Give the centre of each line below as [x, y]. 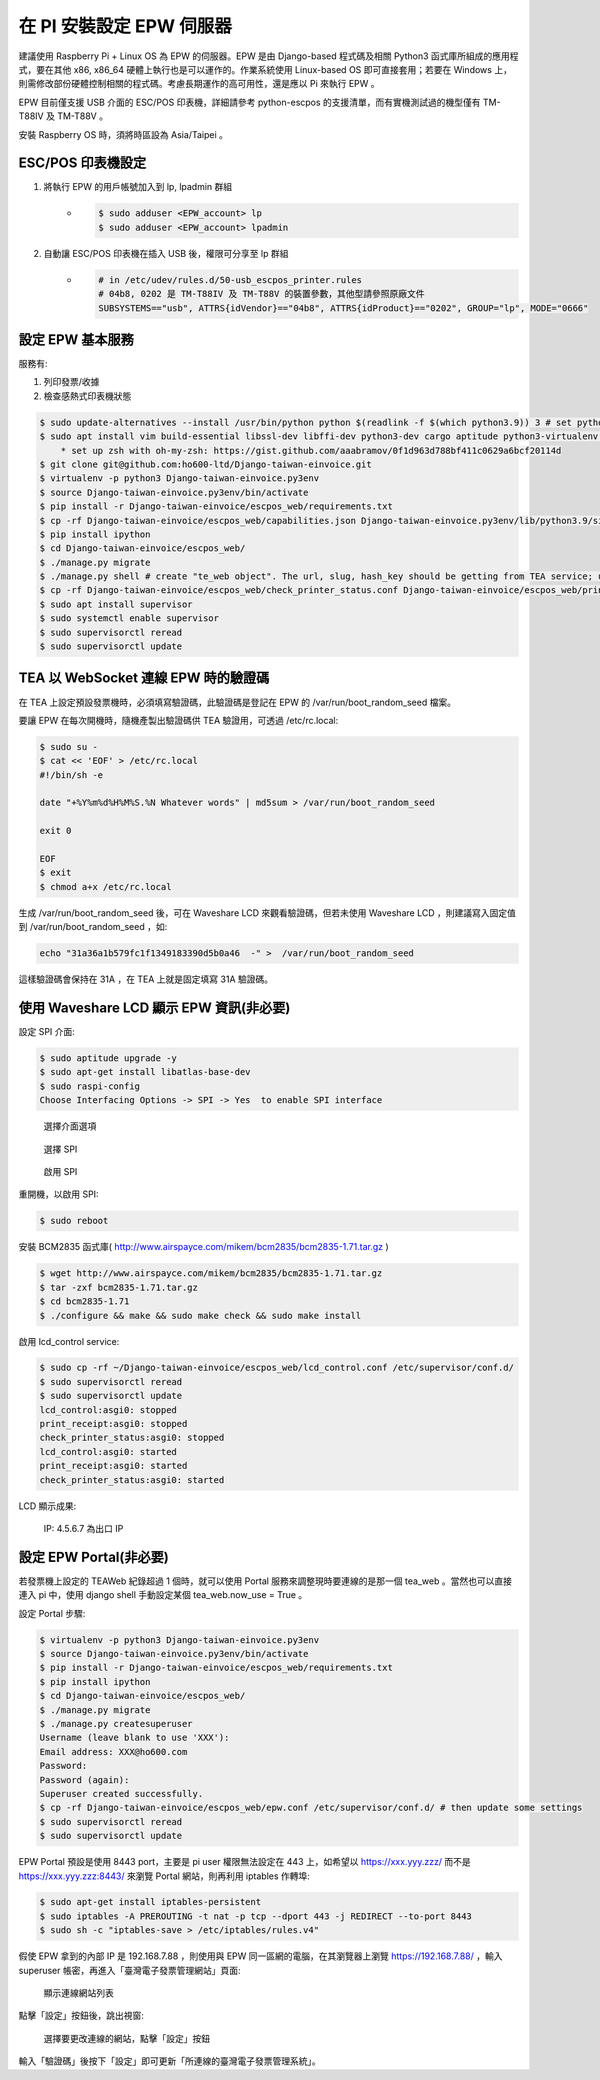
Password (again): [84, 1779]
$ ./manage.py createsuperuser [116, 1723]
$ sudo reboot [74, 1221]
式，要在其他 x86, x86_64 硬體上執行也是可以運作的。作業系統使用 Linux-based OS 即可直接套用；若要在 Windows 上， [265, 69]
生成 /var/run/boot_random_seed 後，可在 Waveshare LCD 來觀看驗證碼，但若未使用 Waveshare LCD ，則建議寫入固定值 [267, 912]
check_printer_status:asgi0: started [132, 1479]
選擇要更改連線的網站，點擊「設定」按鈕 [126, 2038]
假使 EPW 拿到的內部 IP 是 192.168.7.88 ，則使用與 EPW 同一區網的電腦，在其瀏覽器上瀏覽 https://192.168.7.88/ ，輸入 [260, 1956]
